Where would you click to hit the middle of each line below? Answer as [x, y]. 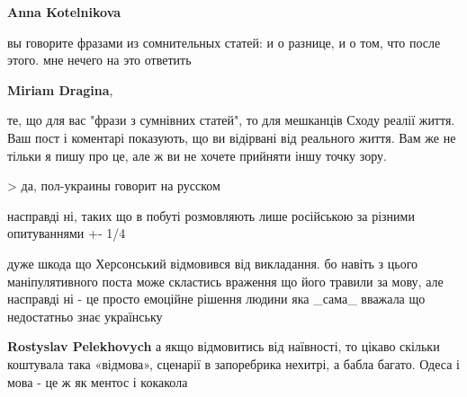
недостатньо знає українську [85, 316]
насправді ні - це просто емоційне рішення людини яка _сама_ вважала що [216, 299]
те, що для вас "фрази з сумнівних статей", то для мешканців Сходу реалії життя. [231, 120]
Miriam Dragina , [60, 89]
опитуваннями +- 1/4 [67, 233]
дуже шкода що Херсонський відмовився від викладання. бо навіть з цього [213, 263]
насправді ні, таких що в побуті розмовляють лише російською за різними [211, 215]
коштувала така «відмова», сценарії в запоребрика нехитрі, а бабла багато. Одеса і [233, 363]
